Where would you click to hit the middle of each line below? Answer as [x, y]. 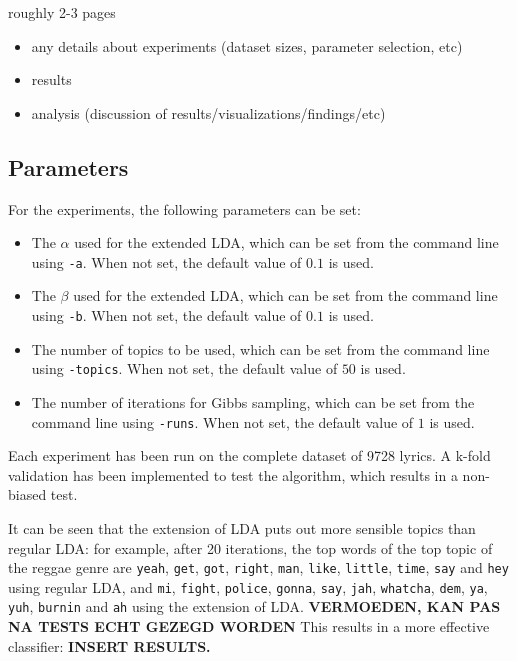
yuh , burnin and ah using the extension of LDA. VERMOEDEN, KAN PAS [254, 606]
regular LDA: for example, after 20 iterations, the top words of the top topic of [250, 547]
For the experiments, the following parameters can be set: [184, 208]
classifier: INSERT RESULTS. [109, 645]
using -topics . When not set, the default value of [184, 368]
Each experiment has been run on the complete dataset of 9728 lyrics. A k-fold [249, 455]
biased [27, 494]
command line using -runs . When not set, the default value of [222, 421]
